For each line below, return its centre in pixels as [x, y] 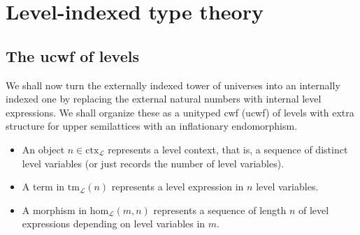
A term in [43, 187]
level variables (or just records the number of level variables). [153, 163]
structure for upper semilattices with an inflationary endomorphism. [152, 126]
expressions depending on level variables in [114, 223]
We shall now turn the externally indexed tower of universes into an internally [173, 85]
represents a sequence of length [220, 210]
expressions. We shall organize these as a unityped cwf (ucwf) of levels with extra [180, 112]
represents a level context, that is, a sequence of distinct [228, 149]
